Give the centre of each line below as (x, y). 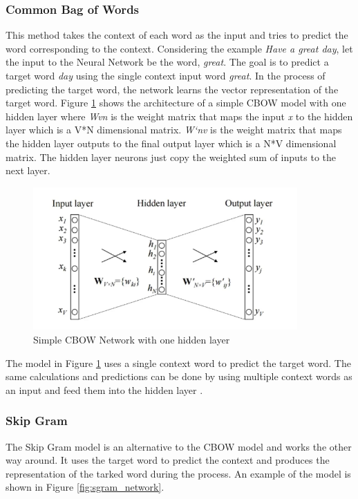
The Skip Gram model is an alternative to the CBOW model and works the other (179, 446)
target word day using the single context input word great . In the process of (166, 75)
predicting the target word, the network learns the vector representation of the (172, 89)
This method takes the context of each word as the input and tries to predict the (177, 35)
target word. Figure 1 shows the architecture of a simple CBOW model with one (176, 103)
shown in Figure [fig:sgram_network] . (85, 487)
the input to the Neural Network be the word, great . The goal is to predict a (167, 62)
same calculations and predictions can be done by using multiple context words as (179, 376)
